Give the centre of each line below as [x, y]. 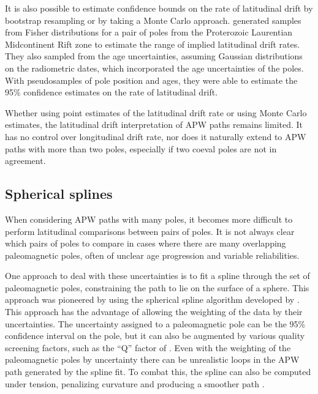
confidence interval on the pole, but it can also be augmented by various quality [155, 336]
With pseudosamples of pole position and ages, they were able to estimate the [151, 80]
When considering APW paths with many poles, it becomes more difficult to [149, 219]
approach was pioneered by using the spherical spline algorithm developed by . [152, 299]
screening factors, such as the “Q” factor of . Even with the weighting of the [148, 347]
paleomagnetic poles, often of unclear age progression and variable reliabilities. [152, 255]
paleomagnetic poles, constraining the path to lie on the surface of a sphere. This [157, 287]
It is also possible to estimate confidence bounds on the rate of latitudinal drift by [159, 8]
